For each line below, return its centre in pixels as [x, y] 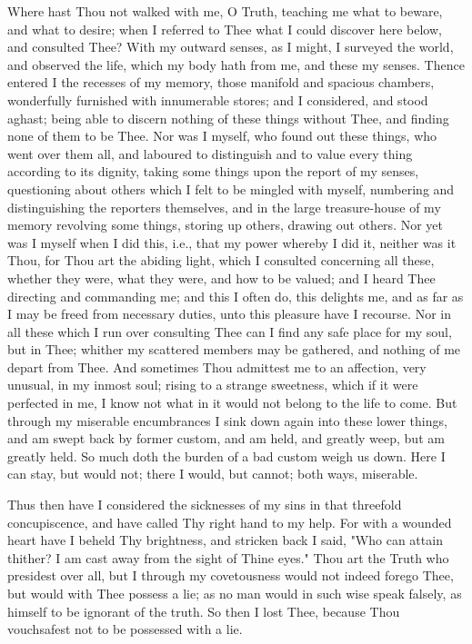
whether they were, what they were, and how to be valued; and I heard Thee [221, 277]
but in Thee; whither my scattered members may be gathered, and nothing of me [234, 349]
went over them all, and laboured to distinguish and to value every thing [210, 153]
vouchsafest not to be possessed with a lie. [125, 629]
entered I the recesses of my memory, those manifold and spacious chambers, [221, 82]
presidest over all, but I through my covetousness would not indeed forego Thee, [231, 575]
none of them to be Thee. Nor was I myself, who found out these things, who [222, 136]
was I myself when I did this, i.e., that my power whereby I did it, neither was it [232, 242]
